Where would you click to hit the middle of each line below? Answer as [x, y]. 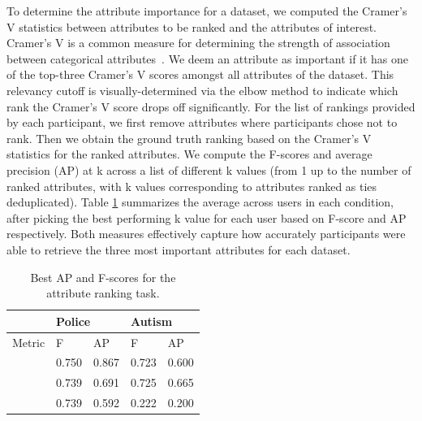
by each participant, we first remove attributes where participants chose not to [202, 122]
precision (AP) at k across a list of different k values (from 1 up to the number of [209, 169]
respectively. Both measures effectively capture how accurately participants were [206, 234]
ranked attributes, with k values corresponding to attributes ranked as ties [192, 186]
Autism [151, 321]
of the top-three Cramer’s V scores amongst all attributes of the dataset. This [200, 74]
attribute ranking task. [103, 293]
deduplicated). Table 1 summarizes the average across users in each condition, [200, 202]
